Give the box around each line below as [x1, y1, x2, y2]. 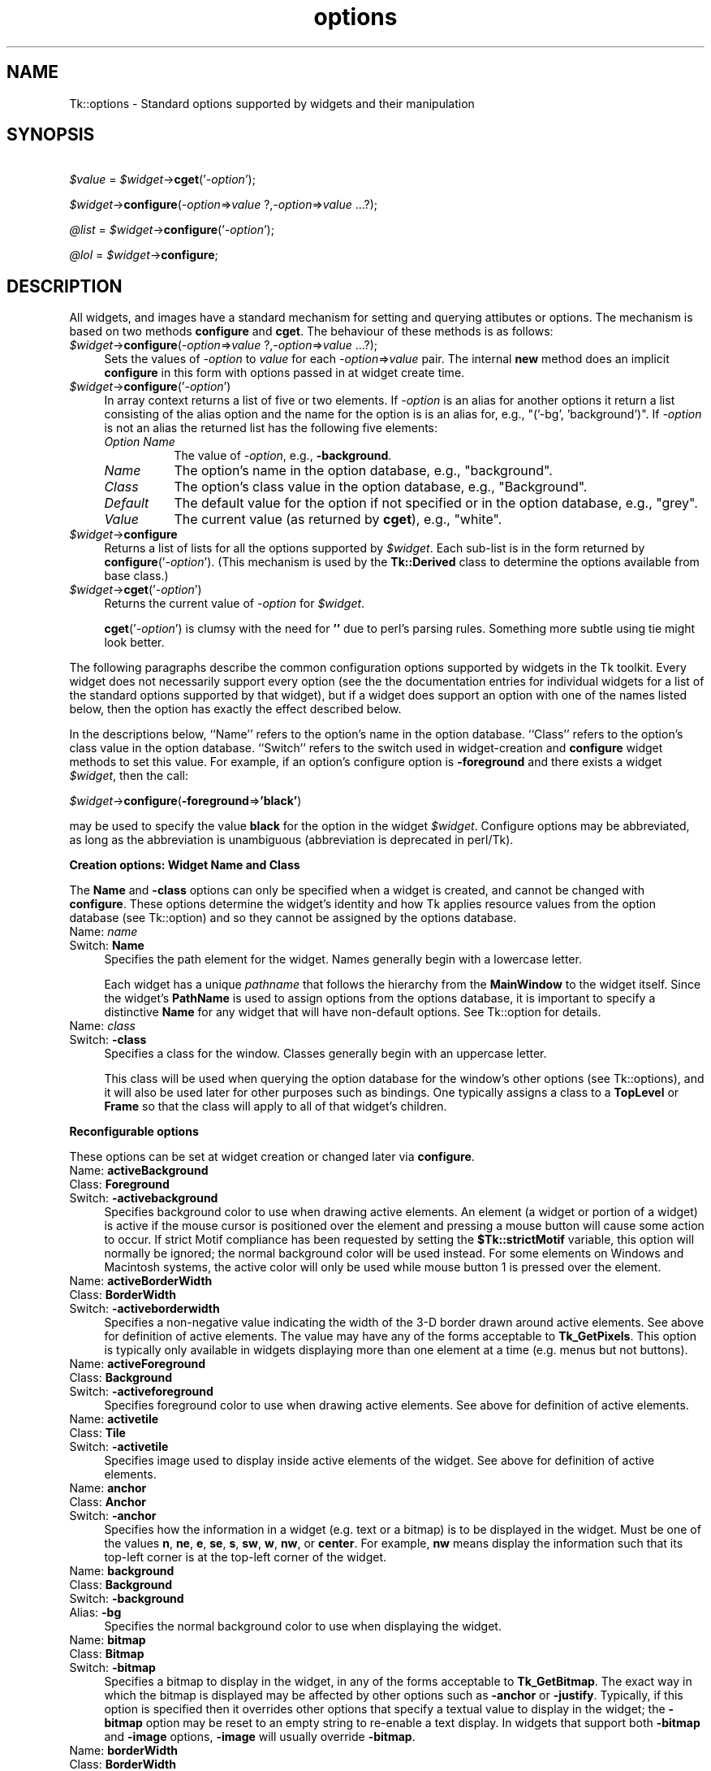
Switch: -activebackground [69, 1191, 218, 1206]
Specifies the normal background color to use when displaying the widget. [104, 1619, 502, 1634]
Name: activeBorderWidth [69, 1274, 213, 1288]
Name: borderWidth [69, 1743, 179, 1758]
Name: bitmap [69, 1633, 146, 1648]
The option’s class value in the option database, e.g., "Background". [174, 478, 588, 496]
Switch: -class [69, 1033, 147, 1047]
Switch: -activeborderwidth [69, 1301, 220, 1316]
